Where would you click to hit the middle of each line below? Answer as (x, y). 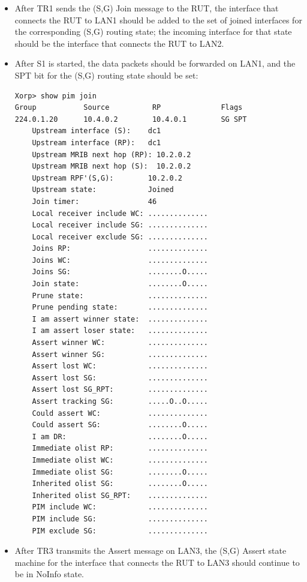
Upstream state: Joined (103, 190)
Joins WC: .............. (120, 260)
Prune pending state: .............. (120, 307)
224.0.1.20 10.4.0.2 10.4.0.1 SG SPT (131, 119)
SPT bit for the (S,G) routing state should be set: (106, 75)
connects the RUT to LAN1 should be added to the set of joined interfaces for (158, 19)
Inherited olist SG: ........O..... (120, 484)
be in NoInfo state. (49, 574)
